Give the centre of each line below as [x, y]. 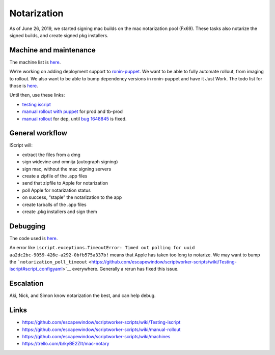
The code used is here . [34, 238]
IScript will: [21, 145]
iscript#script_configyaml [36, 269]
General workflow [38, 133]
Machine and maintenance [53, 50]
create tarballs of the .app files [54, 204]
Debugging [28, 226]
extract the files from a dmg [51, 155]
